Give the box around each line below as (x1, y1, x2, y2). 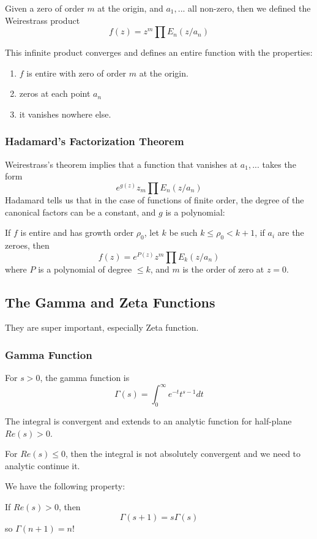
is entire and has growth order (20, 226, 134, 239)
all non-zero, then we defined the (188, 2, 311, 14)
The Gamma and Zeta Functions (5, 292, 215, 311)
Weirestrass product (5, 13, 80, 26)
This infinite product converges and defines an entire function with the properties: (5, 46, 313, 59)
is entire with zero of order (26, 66, 127, 79)
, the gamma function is (40, 371, 130, 384)
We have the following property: (5, 480, 125, 492)
